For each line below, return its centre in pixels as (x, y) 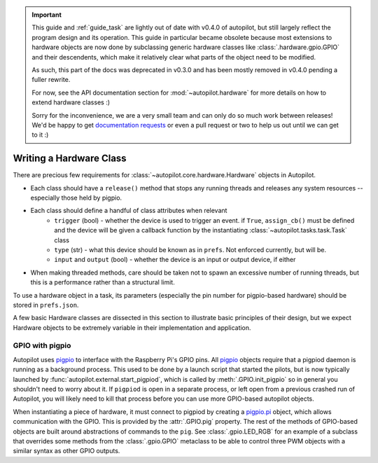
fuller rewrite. (51, 80)
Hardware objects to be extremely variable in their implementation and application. (132, 327)
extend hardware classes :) (71, 102)
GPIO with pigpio (42, 345)
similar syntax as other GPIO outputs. (66, 451)
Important (47, 15)
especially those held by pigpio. (76, 198)
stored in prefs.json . (46, 305)
